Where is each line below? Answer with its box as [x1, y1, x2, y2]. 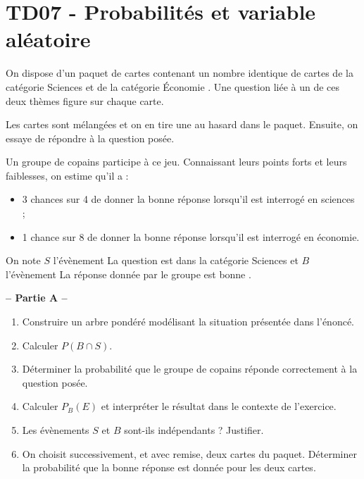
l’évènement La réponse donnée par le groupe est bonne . [6, 266, 251, 281]
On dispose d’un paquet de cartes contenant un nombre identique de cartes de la [6, 66, 353, 80]
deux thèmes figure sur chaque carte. [6, 93, 164, 108]
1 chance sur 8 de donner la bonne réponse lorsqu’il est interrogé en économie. [22, 229, 360, 244]
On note [6, 253, 41, 268]
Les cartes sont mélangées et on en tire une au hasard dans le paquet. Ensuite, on [6, 117, 358, 132]
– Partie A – [6, 290, 68, 305]
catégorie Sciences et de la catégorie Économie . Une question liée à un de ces [6, 79, 340, 94]
